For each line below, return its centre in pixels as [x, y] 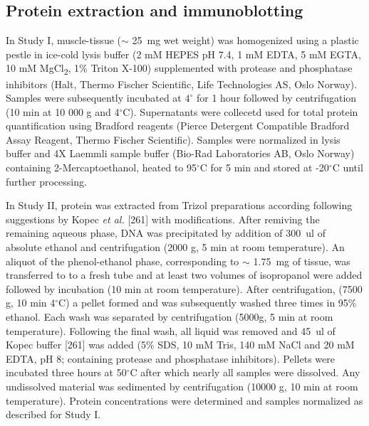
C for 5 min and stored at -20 [264, 167]
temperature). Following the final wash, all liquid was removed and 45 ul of [171, 330]
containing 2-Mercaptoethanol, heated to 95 [102, 167]
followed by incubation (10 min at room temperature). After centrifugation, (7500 [184, 288]
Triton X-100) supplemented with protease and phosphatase [222, 68]
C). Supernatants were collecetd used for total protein [240, 111]
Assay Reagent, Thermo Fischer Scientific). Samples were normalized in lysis [173, 139]
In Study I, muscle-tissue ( [63, 40]
